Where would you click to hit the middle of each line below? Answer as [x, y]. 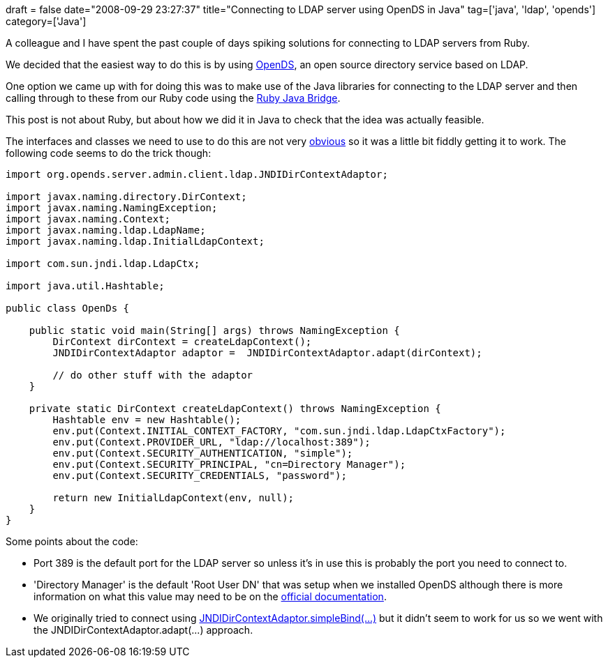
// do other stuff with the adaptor [153, 375]
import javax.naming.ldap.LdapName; [106, 230]
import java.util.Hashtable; [85, 286]
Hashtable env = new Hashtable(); [147, 420]
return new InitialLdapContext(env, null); [173, 498]
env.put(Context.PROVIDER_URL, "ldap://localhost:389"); [212, 442]
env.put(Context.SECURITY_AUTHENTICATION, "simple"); [203, 453]
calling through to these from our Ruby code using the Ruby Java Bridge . [173, 98]
